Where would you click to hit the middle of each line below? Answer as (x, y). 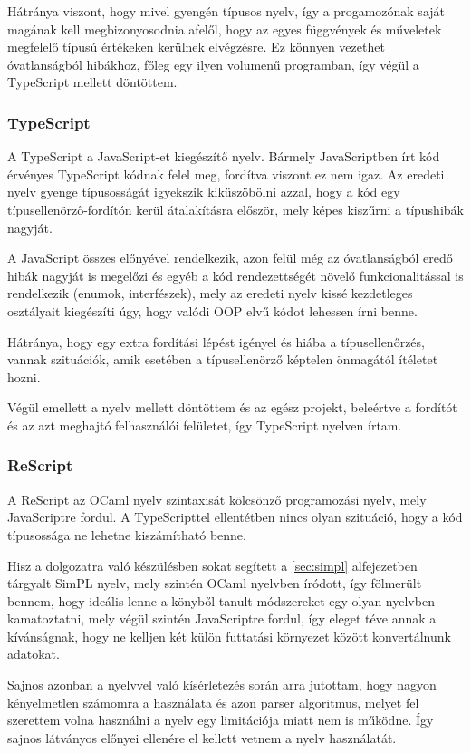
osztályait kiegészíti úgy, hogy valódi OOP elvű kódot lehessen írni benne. (212, 310)
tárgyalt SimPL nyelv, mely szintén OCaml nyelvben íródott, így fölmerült (215, 583)
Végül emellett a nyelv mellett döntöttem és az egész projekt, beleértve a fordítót (232, 407)
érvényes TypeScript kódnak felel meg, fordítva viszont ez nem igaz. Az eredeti (226, 174)
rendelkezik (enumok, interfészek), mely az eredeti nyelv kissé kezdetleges (210, 293)
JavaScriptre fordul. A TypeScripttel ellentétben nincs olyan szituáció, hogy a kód (235, 517)
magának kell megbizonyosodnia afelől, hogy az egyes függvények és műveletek (225, 29)
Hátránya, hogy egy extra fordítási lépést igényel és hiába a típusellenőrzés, (216, 341)
